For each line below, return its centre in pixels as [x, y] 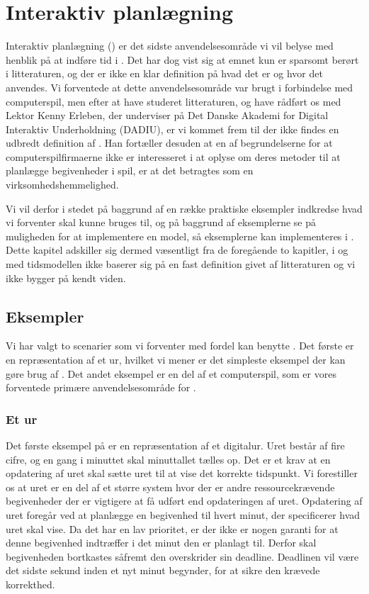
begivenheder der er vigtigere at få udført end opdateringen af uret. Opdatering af [184, 501]
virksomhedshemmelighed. [62, 185]
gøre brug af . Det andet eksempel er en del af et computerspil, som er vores [171, 373]
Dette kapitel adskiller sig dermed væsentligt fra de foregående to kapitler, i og [177, 250]
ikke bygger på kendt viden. [66, 278]
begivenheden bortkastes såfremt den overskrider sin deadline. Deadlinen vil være [182, 556]
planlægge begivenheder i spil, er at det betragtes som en [130, 170]
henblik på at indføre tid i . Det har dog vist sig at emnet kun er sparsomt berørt [182, 59]
